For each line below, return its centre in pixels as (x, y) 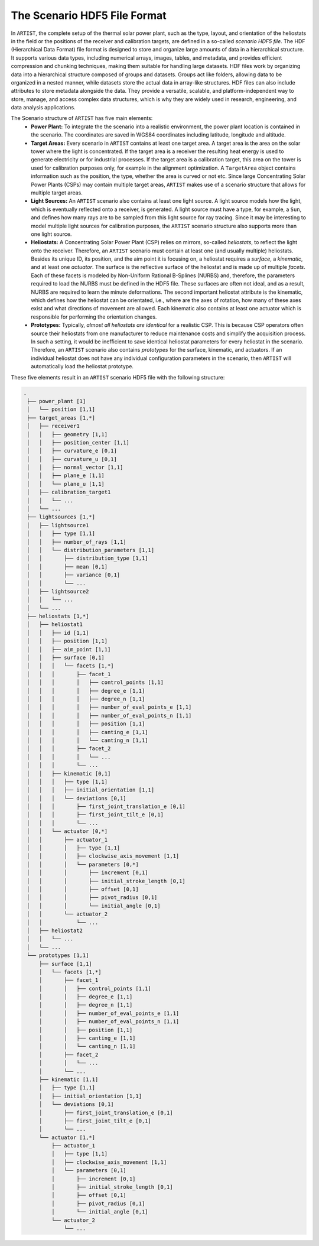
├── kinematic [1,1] (69, 1079)
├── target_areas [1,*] (61, 418)
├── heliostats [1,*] (58, 616)
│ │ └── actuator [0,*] (67, 831)
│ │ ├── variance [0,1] (74, 575)
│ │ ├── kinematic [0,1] (69, 773)
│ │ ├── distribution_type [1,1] (87, 558)
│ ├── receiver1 (53, 426)
